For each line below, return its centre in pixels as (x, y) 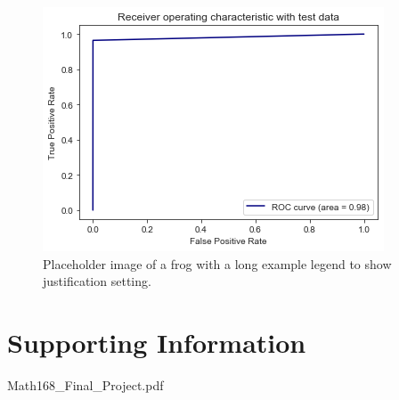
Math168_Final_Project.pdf (85, 384)
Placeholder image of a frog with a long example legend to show (217, 263)
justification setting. (97, 281)
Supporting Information (157, 342)
